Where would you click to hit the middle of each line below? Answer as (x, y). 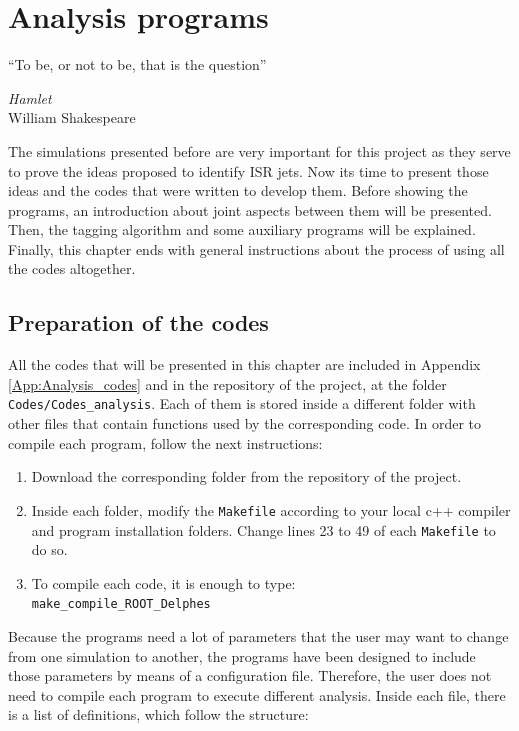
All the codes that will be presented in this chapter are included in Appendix (244, 364)
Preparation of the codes (138, 322)
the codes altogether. (72, 268)
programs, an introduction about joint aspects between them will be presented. (250, 209)
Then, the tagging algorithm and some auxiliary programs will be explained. (242, 229)
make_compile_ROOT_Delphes (121, 604)
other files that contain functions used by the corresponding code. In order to (245, 423)
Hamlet (30, 97)
